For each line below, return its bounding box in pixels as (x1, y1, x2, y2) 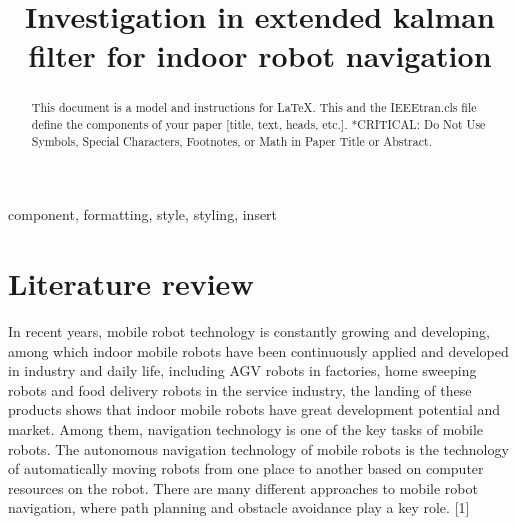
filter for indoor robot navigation (28, 35, 492, 76)
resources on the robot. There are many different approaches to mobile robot (8, 477, 478, 498)
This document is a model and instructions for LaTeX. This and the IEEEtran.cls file (31, 99, 477, 116)
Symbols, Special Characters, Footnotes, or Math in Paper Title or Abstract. (31, 132, 432, 149)
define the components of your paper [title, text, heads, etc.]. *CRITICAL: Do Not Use (31, 116, 486, 133)
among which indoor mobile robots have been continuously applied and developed (8, 340, 509, 361)
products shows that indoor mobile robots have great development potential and (8, 399, 501, 420)
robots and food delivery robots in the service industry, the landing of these (8, 379, 472, 400)
